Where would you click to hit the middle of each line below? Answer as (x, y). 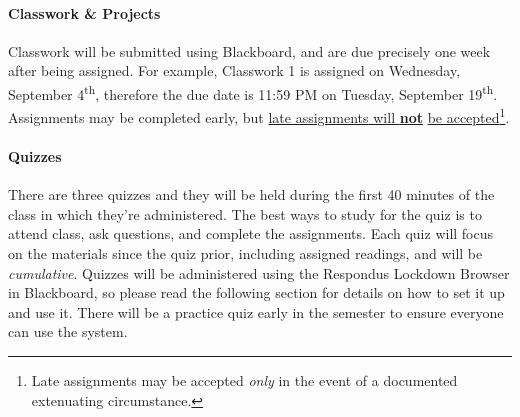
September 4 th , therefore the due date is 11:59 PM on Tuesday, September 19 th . (253, 92)
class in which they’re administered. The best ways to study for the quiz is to (245, 213)
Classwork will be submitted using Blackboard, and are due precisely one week (249, 50)
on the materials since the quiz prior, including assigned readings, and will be (245, 253)
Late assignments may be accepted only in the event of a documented (244, 380)
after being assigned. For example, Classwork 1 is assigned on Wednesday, (234, 70)
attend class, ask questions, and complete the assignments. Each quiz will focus (251, 233)
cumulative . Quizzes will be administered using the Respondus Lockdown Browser (259, 272)
